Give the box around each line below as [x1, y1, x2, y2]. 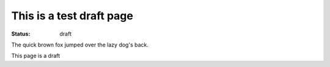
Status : [11, 30, 31, 37]
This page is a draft [11, 52, 61, 60]
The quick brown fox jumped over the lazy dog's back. [11, 41, 149, 48]
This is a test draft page [11, 9, 134, 22]
